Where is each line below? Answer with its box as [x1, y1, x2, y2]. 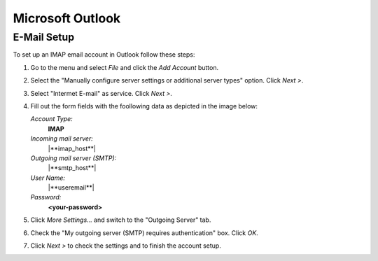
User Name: [30, 174, 66, 182]
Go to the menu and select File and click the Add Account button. [30, 63, 219, 71]
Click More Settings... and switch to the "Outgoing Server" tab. [30, 216, 211, 224]
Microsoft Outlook [13, 10, 121, 26]
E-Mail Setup [13, 31, 75, 43]
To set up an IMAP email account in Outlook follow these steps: [13, 50, 195, 59]
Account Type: [30, 115, 73, 123]
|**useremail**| [48, 183, 94, 192]
